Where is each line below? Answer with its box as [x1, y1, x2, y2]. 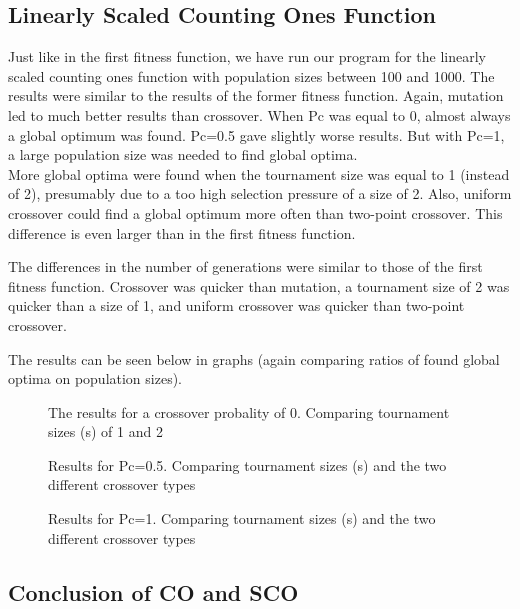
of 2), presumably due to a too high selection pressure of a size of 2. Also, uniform [8, 183, 512, 204]
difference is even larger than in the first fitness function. [8, 222, 356, 243]
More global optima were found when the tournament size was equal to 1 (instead [8, 163, 510, 184]
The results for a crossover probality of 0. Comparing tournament [48, 401, 450, 422]
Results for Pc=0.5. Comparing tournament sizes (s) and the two [48, 454, 447, 475]
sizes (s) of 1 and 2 [48, 421, 163, 442]
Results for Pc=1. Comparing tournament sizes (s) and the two [48, 508, 436, 529]
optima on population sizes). [8, 368, 183, 389]
